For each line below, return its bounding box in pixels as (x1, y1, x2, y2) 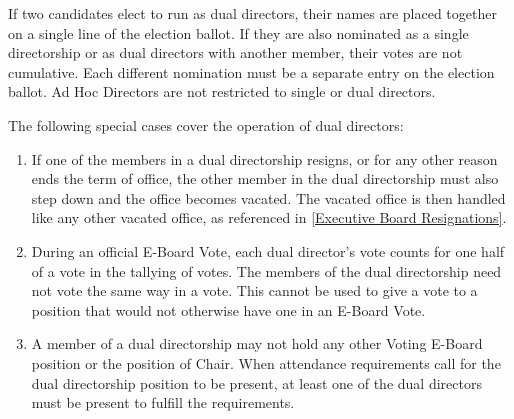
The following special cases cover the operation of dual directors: (8, 114, 404, 135)
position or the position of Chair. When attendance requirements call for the (31, 352, 501, 373)
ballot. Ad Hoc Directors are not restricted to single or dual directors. (8, 81, 436, 102)
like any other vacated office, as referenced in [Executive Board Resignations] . (31, 207, 507, 228)
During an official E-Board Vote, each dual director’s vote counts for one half (31, 240, 505, 261)
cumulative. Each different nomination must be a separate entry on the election (8, 61, 495, 82)
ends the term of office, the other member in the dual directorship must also (31, 168, 499, 189)
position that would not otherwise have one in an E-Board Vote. (31, 299, 426, 320)
